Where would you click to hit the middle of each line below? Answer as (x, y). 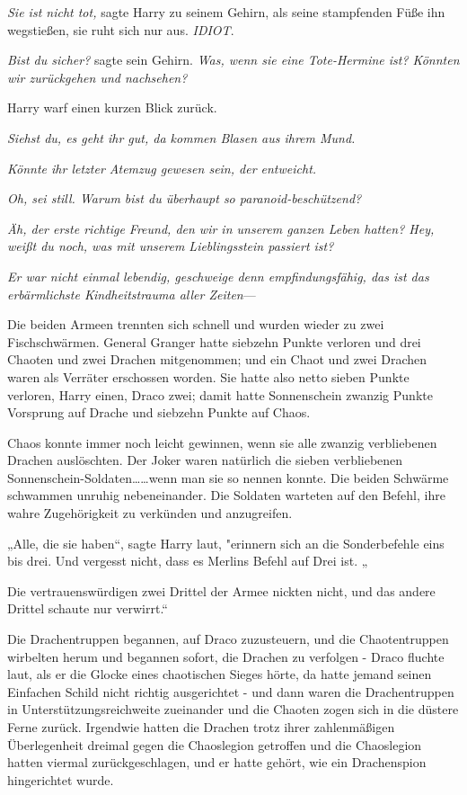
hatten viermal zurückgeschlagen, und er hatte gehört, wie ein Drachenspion (217, 762)
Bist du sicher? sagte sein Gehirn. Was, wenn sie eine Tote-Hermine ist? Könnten (233, 60)
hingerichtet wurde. (61, 779)
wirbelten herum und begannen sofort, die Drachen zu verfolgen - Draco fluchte (226, 656)
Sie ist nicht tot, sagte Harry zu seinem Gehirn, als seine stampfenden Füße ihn (226, 12)
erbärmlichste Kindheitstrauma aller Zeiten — (132, 294)
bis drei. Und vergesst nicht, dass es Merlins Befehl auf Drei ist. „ (188, 561)
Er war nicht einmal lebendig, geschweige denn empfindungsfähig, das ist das (218, 276)
